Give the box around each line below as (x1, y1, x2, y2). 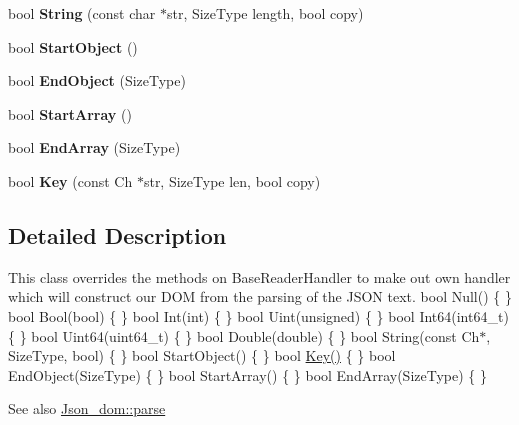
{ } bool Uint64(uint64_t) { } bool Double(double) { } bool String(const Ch (8, 325, 480, 346)
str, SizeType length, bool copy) (166, 3, 364, 23)
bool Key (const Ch (8, 170, 133, 191)
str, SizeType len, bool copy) (143, 170, 321, 191)
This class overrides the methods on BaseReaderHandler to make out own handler (8, 266, 511, 287)
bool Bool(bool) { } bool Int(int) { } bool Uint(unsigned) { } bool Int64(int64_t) (8, 305, 509, 326)
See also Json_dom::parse (8, 398, 166, 419)
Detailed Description (8, 219, 227, 250)
